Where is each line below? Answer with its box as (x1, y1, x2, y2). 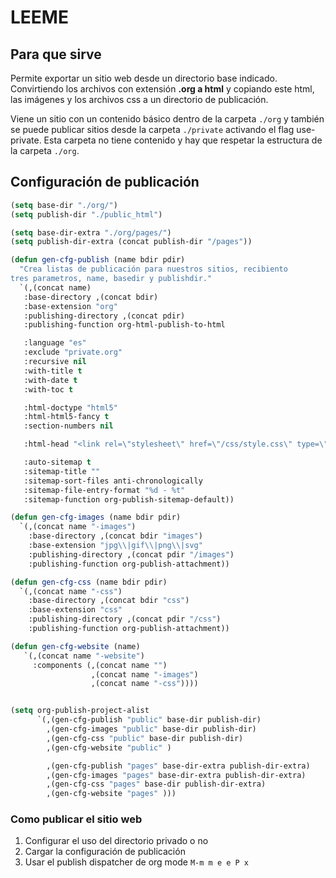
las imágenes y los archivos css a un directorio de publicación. (10, 94, 269, 105)
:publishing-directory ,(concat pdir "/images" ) (28, 549, 235, 560)
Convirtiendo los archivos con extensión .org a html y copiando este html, (10, 83, 315, 95)
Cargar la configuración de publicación (24, 846, 186, 858)
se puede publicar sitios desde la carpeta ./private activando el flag (10, 124, 295, 135)
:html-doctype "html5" (23, 402, 118, 413)
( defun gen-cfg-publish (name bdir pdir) (10, 255, 186, 265)
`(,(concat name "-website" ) (23, 651, 145, 661)
